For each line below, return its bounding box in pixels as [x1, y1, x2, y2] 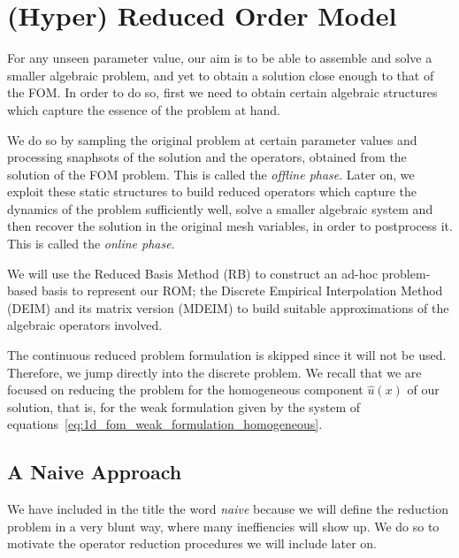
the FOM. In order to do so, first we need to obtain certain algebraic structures [7, 83, 438, 102]
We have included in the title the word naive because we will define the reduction [7, 500, 449, 518]
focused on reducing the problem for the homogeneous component [7, 380, 363, 399]
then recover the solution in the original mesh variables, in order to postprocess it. [7, 217, 453, 235]
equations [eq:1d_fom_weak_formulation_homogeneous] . [7, 415, 323, 433]
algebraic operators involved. [7, 316, 163, 334]
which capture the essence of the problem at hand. [7, 100, 280, 118]
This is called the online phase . [7, 234, 175, 253]
